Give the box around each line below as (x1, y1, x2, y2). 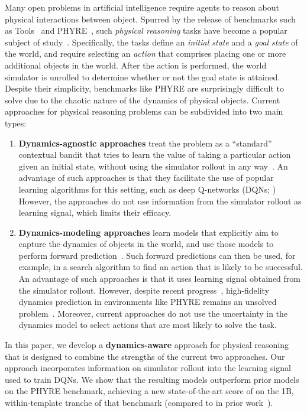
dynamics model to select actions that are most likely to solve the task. (18, 318, 277, 331)
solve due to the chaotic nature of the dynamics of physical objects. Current (5, 93, 280, 106)
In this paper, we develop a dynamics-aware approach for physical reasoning (5, 339, 289, 351)
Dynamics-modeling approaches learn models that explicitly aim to (18, 226, 279, 238)
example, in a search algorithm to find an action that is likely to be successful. (18, 261, 303, 273)
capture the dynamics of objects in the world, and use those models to (18, 238, 274, 250)
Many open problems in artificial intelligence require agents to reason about (5, 1, 280, 13)
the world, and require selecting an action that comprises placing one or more (5, 47, 286, 60)
